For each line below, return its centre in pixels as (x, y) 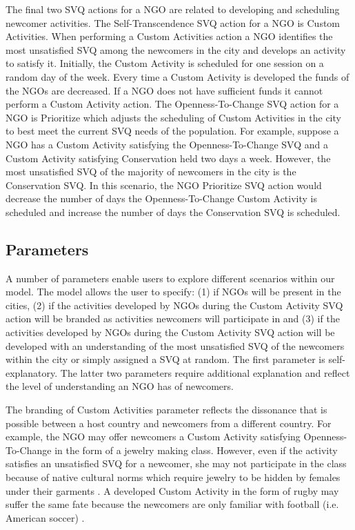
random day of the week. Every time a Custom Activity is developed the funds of (177, 76)
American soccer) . (45, 517)
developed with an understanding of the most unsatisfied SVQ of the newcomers (175, 345)
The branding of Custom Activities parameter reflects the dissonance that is (166, 410)
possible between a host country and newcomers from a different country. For (169, 423)
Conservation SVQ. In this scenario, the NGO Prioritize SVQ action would (164, 185)
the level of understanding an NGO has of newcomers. (120, 386)
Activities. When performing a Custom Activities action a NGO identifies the (169, 36)
